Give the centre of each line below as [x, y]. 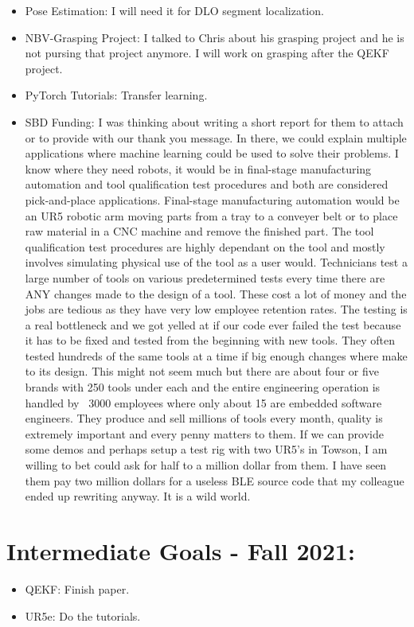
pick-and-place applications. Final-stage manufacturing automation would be [212, 199]
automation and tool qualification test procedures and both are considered [207, 184]
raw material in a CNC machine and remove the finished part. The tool [199, 231]
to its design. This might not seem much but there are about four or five [202, 371]
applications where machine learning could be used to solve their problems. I [212, 153]
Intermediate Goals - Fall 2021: [181, 551]
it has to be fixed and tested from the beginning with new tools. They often [210, 340]
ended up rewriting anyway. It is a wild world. [138, 496]
